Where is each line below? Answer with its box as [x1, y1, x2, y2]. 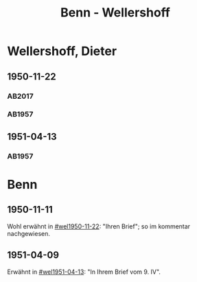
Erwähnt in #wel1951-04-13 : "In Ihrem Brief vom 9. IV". [7, 268, 161, 276]
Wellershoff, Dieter [7, 43, 117, 59]
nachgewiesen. [7, 229, 50, 237]
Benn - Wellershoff [60, 5, 170, 21]
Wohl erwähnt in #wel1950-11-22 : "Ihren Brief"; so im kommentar [7, 222, 191, 231]
